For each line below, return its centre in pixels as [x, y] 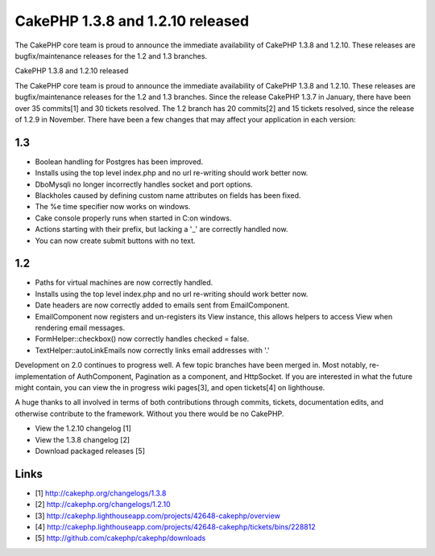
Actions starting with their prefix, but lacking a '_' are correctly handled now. [162, 229]
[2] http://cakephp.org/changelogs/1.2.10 [103, 505]
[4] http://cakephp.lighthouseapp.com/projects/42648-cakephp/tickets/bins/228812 [175, 526]
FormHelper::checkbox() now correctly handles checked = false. [142, 339]
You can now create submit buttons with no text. [116, 241]
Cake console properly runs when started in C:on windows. [133, 218]
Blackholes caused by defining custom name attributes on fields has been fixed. [168, 195]
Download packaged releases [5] [90, 451]
